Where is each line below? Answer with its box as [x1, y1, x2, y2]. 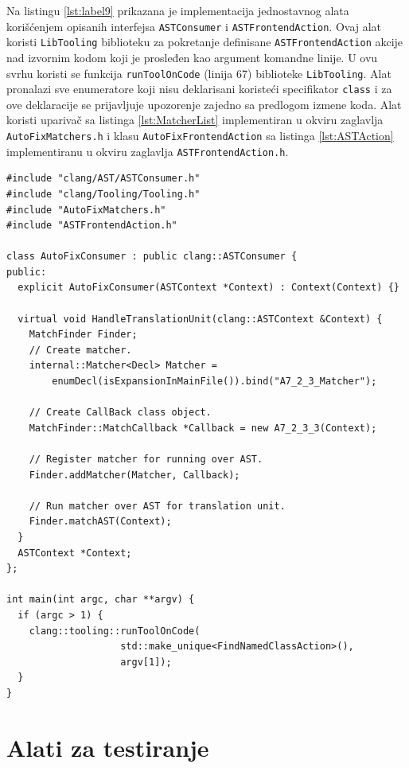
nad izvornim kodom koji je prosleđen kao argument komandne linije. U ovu [6, 49, 378, 65]
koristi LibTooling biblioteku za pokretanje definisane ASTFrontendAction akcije [6, 33, 403, 50]
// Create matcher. [29, 344, 132, 356]
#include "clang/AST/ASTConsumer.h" [6, 173, 201, 185]
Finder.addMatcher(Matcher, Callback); [29, 469, 240, 481]
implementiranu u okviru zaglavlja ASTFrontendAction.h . [6, 142, 289, 159]
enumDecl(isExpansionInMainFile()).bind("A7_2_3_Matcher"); [52, 376, 377, 388]
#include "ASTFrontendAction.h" [6, 220, 177, 232]
